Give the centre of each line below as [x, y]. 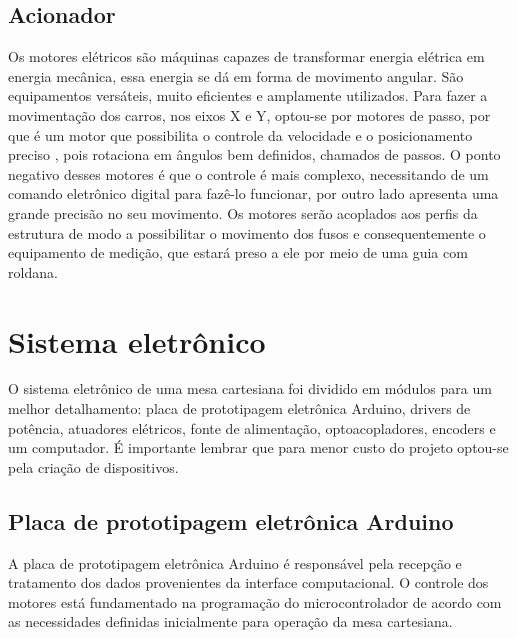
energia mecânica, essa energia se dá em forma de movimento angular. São [236, 75]
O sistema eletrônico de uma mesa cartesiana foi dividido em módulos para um [250, 388]
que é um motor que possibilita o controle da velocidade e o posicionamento [240, 134]
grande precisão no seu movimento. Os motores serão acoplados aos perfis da [243, 212]
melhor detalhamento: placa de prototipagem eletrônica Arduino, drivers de [239, 408]
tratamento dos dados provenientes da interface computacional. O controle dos [248, 582]
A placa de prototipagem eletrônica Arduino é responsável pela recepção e [235, 562]
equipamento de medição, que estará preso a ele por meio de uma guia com [238, 252]
